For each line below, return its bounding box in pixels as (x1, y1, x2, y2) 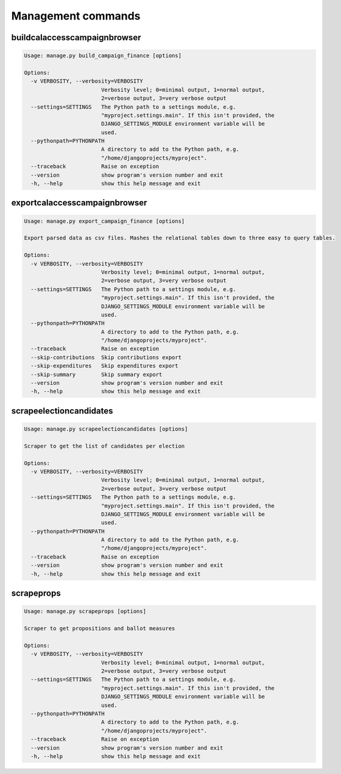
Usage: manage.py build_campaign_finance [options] (24, 52, 182, 59)
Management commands (11, 9, 141, 23)
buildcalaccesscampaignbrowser (11, 32, 141, 43)
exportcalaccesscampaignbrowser (11, 198, 147, 208)
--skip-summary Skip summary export (30, 371, 163, 378)
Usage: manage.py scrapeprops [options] (24, 608, 146, 615)
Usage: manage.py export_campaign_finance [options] (24, 217, 185, 225)
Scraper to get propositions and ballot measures (24, 625, 175, 632)
